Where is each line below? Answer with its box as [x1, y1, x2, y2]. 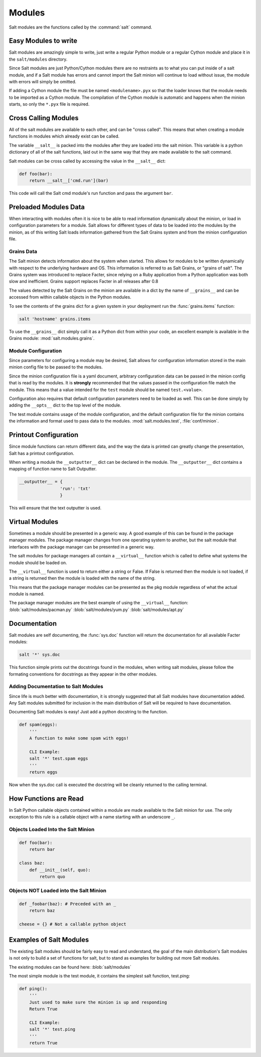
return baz [29, 908, 55, 914]
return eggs [29, 770, 58, 775]
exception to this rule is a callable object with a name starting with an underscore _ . [9, 814, 175, 820]
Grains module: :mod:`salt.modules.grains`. [9, 335, 95, 341]
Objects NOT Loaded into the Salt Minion [9, 887, 106, 894]
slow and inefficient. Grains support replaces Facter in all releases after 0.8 [9, 279, 159, 284]
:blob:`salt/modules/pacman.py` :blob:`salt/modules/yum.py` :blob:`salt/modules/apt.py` [9, 606, 184, 613]
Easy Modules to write [9, 37, 77, 45]
